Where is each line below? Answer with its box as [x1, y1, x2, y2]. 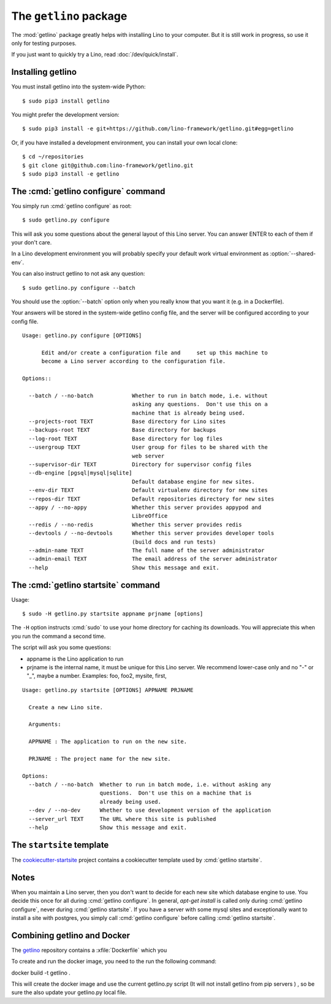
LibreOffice [132, 513, 168, 520]
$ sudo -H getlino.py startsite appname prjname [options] [22, 610, 204, 617]
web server [132, 452, 165, 459]
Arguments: [28, 721, 61, 728]
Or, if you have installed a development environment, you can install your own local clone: [11, 139, 238, 146]
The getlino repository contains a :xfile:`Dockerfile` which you [11, 946, 167, 954]
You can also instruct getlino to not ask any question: [11, 270, 145, 278]
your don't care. [11, 239, 52, 246]
